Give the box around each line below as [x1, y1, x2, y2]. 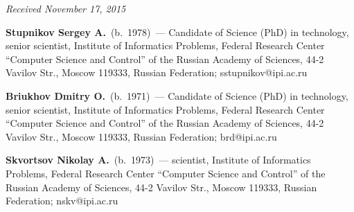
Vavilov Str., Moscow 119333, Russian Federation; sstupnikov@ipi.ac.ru [6, 65, 308, 80]
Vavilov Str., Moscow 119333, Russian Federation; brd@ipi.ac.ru [6, 129, 277, 143]
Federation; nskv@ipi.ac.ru [6, 193, 118, 208]
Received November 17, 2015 [6, 1, 126, 15]
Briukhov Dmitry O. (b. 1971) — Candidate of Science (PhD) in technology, [6, 88, 348, 103]
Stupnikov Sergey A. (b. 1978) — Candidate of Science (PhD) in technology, [6, 24, 349, 39]
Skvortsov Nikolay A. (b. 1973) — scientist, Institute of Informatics [6, 152, 311, 167]
